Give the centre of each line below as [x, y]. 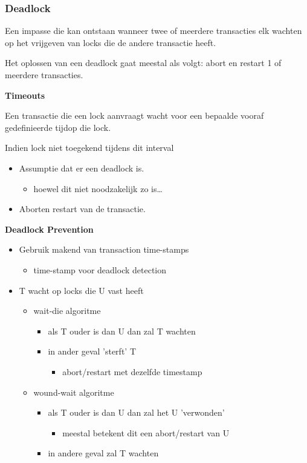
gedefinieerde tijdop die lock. [58, 127]
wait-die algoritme [67, 311]
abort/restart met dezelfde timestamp [132, 371]
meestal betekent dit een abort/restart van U [146, 432]
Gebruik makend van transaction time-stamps [104, 249]
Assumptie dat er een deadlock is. [82, 168]
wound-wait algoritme [74, 392]
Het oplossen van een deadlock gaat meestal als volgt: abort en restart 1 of [143, 63]
